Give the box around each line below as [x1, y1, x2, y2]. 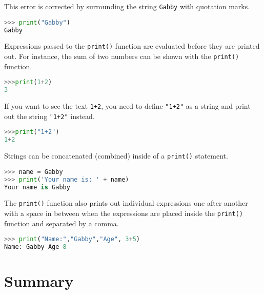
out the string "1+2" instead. [4, 110, 95, 121]
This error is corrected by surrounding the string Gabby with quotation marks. [4, 1, 250, 11]
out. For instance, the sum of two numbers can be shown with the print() [4, 51, 239, 62]
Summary [4, 270, 74, 291]
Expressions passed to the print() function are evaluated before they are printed [4, 41, 260, 51]
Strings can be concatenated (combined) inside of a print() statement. [4, 150, 228, 161]
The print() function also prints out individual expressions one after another [4, 198, 248, 208]
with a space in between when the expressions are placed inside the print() [4, 208, 243, 219]
